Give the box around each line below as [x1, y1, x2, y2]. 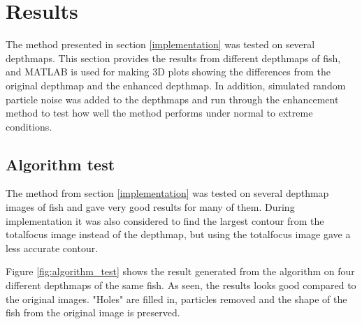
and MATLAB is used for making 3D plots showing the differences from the [6, 64, 331, 79]
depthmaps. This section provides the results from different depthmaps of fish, [6, 50, 341, 65]
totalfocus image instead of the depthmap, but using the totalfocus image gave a [6, 227, 351, 242]
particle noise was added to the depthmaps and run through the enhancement [6, 91, 339, 106]
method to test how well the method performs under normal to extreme [6, 105, 313, 120]
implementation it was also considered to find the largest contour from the [6, 213, 324, 228]
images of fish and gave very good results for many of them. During [6, 200, 295, 214]
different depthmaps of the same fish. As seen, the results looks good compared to [6, 278, 356, 293]
